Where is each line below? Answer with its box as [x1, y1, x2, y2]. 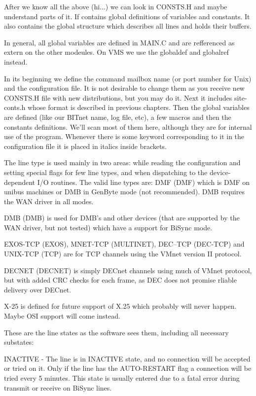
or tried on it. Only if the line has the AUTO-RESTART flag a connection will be [4, 363, 252, 373]
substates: [4, 337, 34, 347]
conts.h [4, 102, 26, 112]
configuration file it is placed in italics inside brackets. [4, 141, 167, 151]
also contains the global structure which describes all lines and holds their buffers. [4, 21, 252, 31]
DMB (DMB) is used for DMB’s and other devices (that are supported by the [4, 213, 240, 223]
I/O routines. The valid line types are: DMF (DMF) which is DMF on [37, 177, 250, 187]
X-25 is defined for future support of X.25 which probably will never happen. [4, 301, 237, 311]
